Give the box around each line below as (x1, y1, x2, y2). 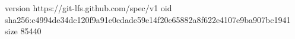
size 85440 (5, 25, 42, 37)
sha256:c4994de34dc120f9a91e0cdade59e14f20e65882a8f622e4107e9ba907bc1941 (5, 13, 291, 25)
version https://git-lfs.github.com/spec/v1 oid (5, 2, 172, 14)
